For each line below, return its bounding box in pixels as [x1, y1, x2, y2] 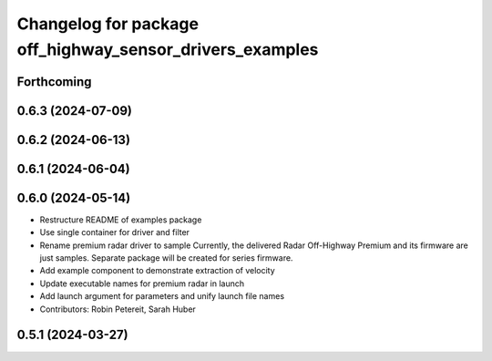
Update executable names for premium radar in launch [39, 278, 245, 289]
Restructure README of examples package [39, 214, 202, 225]
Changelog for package [16, 14, 200, 34]
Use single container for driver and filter [39, 227, 190, 238]
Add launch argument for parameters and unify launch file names [39, 291, 285, 302]
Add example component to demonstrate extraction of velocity [39, 265, 275, 276]
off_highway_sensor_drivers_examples [16, 39, 319, 59]
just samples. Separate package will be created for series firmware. [39, 253, 293, 263]
